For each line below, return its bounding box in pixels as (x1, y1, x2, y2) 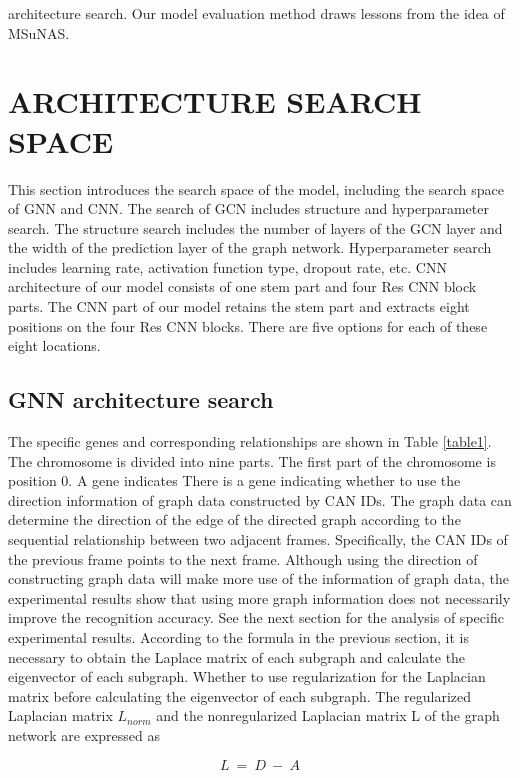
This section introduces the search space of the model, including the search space (8, 178, 505, 199)
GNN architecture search (8, 384, 274, 415)
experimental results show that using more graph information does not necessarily (8, 587, 511, 608)
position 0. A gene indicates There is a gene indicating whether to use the (8, 470, 461, 491)
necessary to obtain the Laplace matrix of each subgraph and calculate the (8, 646, 466, 667)
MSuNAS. (8, 22, 70, 43)
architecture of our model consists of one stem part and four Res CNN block (8, 276, 477, 297)
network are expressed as (8, 724, 160, 745)
